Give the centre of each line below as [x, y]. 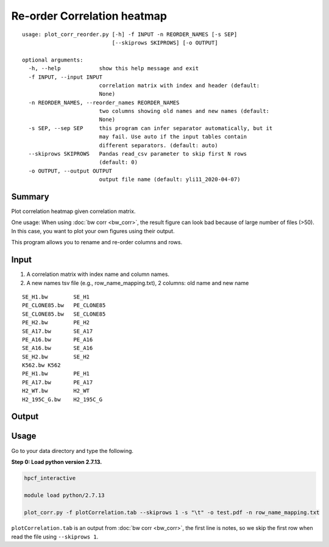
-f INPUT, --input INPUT [65, 77]
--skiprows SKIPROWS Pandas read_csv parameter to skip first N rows [138, 154]
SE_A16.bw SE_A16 [58, 348]
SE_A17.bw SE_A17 [58, 331]
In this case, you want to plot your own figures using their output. [93, 231]
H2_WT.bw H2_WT [56, 391]
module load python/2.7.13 [64, 495]
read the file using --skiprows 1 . [55, 537]
